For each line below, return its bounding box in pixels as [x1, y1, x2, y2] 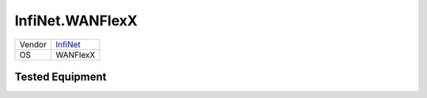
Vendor [19, 39, 47, 50]
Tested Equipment [14, 70, 107, 83]
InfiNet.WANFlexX [14, 12, 138, 29]
